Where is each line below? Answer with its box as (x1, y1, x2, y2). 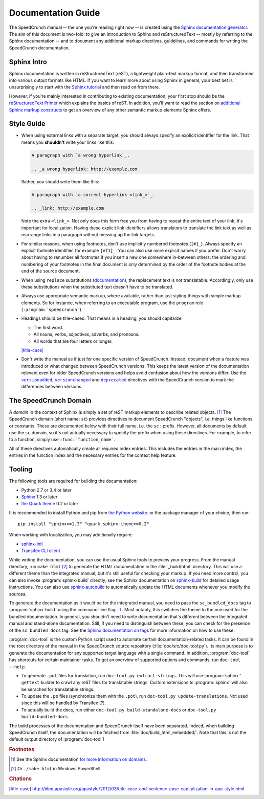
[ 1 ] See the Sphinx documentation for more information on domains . (10, 756, 147, 762)
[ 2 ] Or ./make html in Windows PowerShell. (10, 765, 102, 771)
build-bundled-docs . (21, 714, 69, 720)
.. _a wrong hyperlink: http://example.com (31, 166, 138, 172)
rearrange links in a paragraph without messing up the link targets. (21, 232, 155, 238)
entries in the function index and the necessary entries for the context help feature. (9, 452, 177, 458)
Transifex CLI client (21, 548, 61, 554)
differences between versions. (21, 383, 83, 389)
